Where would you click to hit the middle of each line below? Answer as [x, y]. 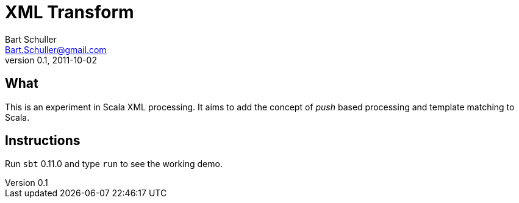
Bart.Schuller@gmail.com [56, 49]
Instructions [43, 141]
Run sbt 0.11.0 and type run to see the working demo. [114, 164]
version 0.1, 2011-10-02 [51, 60]
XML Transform [70, 12]
